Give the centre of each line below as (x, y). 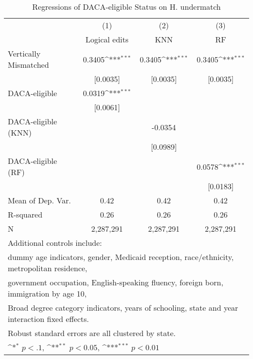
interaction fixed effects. (48, 319)
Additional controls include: (55, 243)
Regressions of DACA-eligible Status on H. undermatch (126, 7)
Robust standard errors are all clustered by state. (92, 333)
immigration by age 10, (47, 293)
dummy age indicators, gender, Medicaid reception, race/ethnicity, (121, 257)
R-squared (25, 214)
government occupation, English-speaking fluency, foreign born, (116, 282)
